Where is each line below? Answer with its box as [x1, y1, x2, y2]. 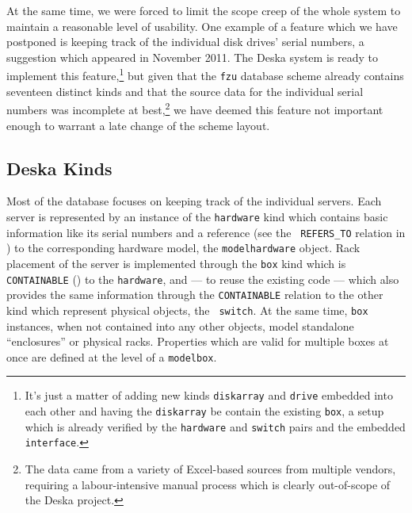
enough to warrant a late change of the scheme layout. [6, 117, 270, 133]
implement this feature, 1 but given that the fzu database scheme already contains [6, 65, 404, 84]
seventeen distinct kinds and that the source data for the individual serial [6, 82, 364, 99]
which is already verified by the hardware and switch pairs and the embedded [25, 418, 406, 435]
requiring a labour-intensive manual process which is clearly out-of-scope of [25, 476, 391, 492]
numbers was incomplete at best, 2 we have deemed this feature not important [6, 99, 383, 117]
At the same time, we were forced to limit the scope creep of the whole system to [6, 2, 401, 18]
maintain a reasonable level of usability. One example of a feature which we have [6, 17, 398, 34]
